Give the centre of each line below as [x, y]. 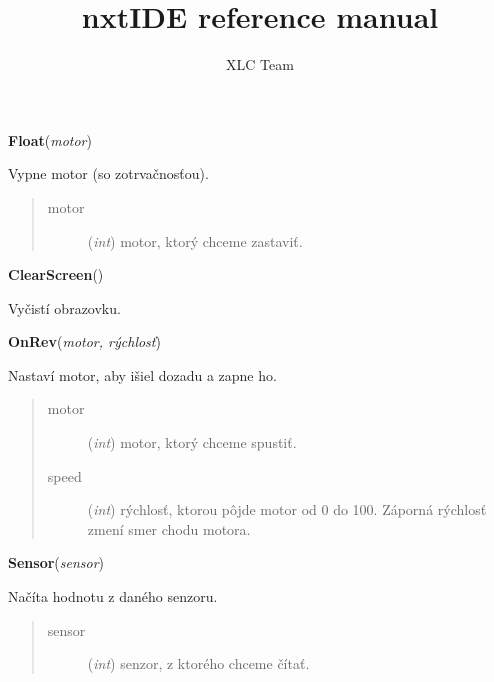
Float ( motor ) [50, 139]
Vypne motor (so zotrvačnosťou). [108, 173]
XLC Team [260, 64]
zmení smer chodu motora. [169, 528]
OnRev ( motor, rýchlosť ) [84, 341]
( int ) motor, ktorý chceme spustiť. [192, 442]
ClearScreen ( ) [56, 274]
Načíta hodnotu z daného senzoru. [113, 596]
